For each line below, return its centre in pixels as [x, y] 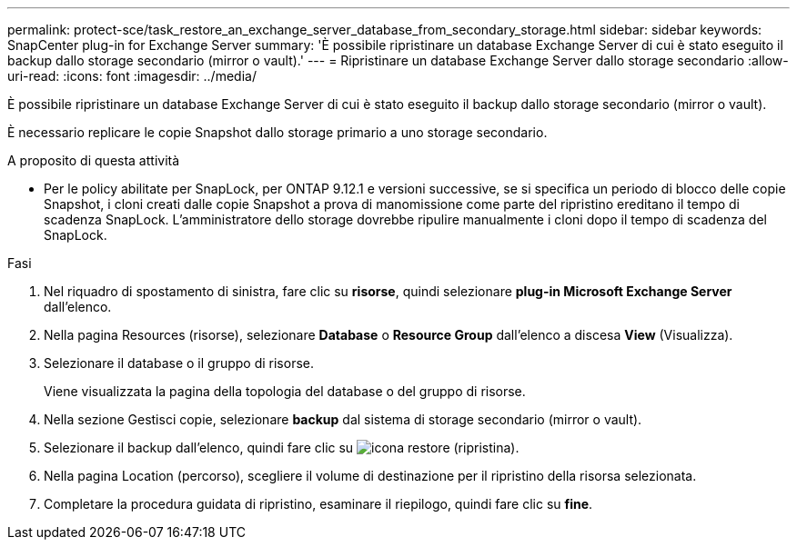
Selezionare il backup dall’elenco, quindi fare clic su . [282, 448]
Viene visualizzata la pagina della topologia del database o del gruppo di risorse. [285, 391]
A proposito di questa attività [94, 160]
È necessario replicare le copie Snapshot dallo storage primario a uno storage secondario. [277, 132]
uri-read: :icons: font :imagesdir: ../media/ [132, 76]
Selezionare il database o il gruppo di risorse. [179, 363]
